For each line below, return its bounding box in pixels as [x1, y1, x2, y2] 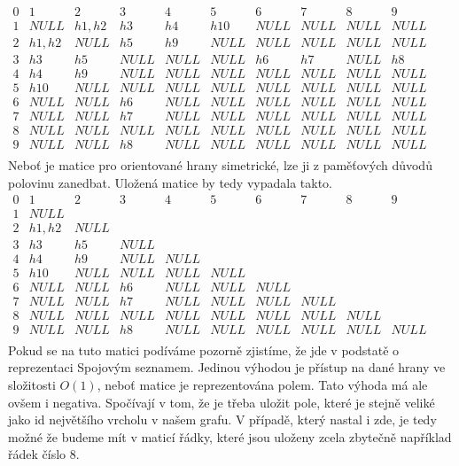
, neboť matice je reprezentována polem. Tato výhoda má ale [97, 376, 428, 394]
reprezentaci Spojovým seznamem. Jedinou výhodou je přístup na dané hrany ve [8, 358, 446, 377]
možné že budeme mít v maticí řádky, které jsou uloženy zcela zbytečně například [8, 427, 452, 446]
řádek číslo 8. [8, 445, 80, 463]
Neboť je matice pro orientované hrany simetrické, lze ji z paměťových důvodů [8, 156, 432, 175]
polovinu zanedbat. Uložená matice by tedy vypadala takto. [8, 173, 332, 191]
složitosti [8, 376, 56, 394]
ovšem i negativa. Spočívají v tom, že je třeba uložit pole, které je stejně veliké [8, 392, 435, 411]
